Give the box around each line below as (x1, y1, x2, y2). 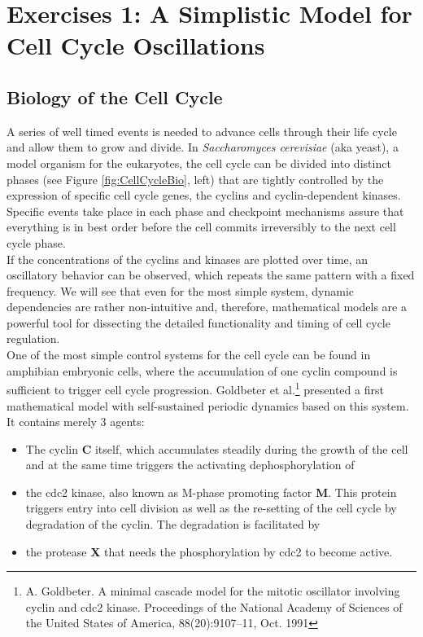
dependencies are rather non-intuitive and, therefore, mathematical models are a (7, 298, 407, 315)
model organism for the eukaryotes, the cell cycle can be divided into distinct (7, 154, 391, 171)
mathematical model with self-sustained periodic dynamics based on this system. (7, 397, 409, 414)
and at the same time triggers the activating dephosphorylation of (25, 456, 355, 473)
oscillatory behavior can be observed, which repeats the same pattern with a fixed (7, 266, 415, 283)
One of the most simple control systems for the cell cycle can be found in (7, 346, 371, 363)
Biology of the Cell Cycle (7, 84, 223, 109)
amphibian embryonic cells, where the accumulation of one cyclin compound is (7, 362, 398, 379)
